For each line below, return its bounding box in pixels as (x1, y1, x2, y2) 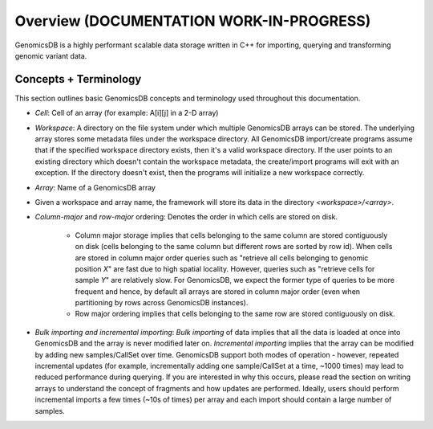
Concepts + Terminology (14, 72, 142, 86)
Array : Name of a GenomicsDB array (34, 182, 156, 192)
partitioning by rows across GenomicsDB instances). (75, 298, 249, 308)
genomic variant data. (14, 51, 87, 60)
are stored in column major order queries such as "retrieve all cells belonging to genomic (75, 253, 369, 263)
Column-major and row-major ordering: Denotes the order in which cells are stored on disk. (34, 212, 338, 222)
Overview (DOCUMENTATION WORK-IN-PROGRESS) (14, 12, 371, 30)
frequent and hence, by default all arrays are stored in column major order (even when (75, 286, 361, 296)
